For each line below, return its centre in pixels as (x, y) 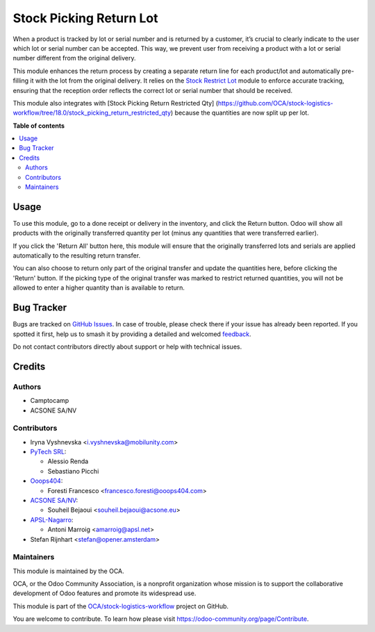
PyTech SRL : (48, 452)
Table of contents (39, 126)
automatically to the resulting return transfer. (77, 256)
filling (21, 81)
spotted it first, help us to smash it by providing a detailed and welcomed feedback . (132, 334)
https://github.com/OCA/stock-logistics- (275, 103)
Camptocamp (50, 401)
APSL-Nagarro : (52, 519)
